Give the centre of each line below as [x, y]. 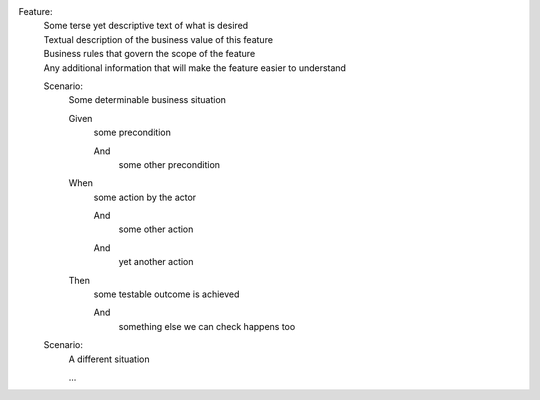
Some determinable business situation [147, 100]
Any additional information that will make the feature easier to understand [195, 67]
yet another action [156, 262]
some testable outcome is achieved [166, 294]
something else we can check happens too [207, 326]
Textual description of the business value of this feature [158, 39]
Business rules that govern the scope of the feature [149, 54]
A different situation [109, 359]
